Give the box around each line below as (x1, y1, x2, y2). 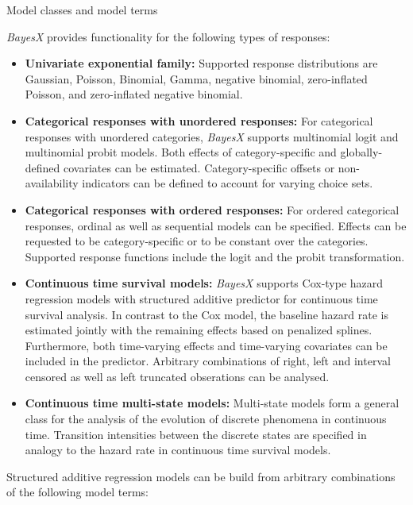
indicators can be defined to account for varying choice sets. (82, 175, 373, 191)
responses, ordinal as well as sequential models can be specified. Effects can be (25, 217, 407, 233)
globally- (340, 144, 383, 160)
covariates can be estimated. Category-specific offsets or (64, 159, 335, 175)
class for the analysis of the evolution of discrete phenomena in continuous (25, 411, 387, 427)
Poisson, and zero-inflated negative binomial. (25, 86, 243, 102)
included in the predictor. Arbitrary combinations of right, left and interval (25, 353, 391, 369)
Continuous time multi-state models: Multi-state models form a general (25, 395, 399, 411)
